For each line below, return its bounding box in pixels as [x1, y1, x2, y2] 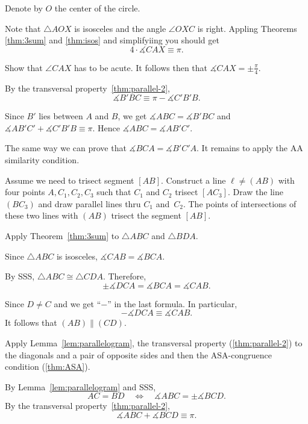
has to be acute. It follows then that [74, 61, 208, 73]
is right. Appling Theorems [197, 22, 297, 34]
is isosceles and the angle [74, 22, 166, 34]
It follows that [5, 316, 57, 329]
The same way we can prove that [5, 142, 127, 154]
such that [96, 185, 131, 198]
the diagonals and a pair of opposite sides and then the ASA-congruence [5, 348, 272, 361]
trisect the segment [111, 209, 181, 222]
